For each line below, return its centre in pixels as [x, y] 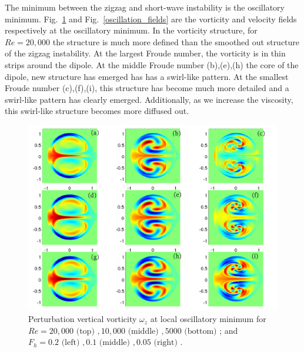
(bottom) [201, 331]
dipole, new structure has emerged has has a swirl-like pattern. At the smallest [147, 76]
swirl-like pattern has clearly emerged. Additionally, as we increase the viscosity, [149, 99]
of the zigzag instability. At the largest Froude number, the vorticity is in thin [145, 53]
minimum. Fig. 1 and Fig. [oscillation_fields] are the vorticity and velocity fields [151, 19]
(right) [166, 343]
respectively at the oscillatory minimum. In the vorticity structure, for [131, 30]
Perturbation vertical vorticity [83, 319]
